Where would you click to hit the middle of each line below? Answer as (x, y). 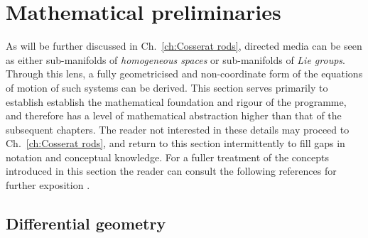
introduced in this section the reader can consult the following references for (171, 171)
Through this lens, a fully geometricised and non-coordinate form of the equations (184, 74)
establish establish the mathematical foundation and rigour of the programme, (176, 101)
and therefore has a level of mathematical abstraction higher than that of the (174, 115)
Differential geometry (86, 223)
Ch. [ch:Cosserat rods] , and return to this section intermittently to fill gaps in (175, 143)
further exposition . (48, 185)
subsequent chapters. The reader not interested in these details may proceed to (178, 129)
